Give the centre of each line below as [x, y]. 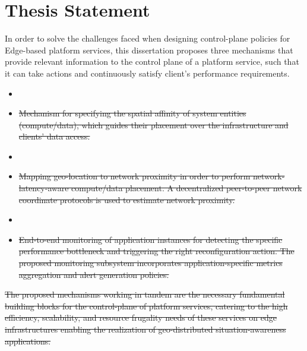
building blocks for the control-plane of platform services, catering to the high [146, 306]
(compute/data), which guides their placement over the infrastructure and [153, 124]
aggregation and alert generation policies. [94, 274]
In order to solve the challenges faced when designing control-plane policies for [148, 38]
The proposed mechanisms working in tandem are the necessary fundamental [145, 294]
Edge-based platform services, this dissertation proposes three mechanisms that [149, 50]
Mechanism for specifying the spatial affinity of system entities [132, 113]
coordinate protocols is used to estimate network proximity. [127, 199]
